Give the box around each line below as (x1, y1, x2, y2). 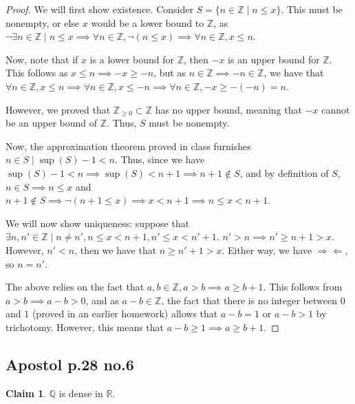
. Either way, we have (222, 242, 312, 257)
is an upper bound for (228, 52, 320, 66)
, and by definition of (239, 165, 329, 180)
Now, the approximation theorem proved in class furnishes (6, 138, 251, 153)
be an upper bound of (6, 116, 98, 130)
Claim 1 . (6, 385, 47, 400)
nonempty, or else (6, 15, 80, 30)
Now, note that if (6, 52, 78, 66)
